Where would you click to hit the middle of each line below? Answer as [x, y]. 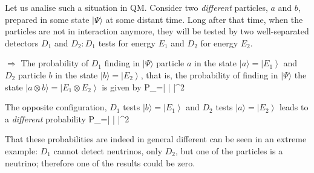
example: [21, 150]
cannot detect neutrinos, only [108, 150]
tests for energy [127, 42]
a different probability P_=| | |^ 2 [67, 118]
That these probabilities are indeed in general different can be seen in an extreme [156, 139]
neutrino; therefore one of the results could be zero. [100, 162]
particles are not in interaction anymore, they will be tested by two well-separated [157, 31]
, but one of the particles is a [229, 150]
